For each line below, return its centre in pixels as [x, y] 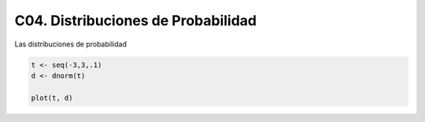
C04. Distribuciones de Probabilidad [136, 20]
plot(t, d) [52, 98]
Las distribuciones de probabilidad [71, 44]
